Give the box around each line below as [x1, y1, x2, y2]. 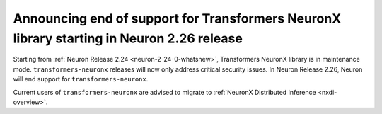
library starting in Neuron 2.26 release [13, 30, 243, 46]
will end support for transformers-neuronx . [13, 75, 149, 84]
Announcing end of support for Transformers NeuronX [13, 11, 342, 26]
